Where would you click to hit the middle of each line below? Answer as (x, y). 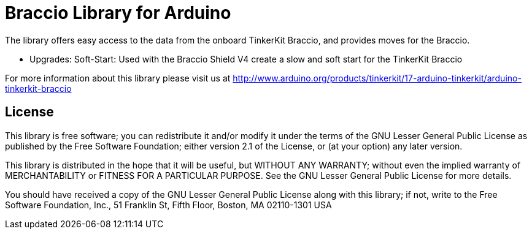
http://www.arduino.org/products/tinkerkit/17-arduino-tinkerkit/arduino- (377, 78)
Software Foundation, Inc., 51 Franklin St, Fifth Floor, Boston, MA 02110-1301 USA (168, 205)
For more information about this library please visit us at (118, 78)
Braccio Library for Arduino (118, 13)
